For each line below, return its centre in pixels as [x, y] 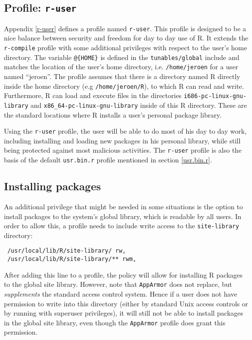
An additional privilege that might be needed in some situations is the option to [124, 206]
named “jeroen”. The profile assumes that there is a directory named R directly [122, 76]
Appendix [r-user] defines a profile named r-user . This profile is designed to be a [125, 28]
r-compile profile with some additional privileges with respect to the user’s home [126, 48]
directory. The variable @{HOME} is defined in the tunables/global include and [122, 57]
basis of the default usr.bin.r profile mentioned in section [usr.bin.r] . [108, 160]
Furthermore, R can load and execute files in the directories [93, 95]
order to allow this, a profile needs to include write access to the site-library [122, 226]
